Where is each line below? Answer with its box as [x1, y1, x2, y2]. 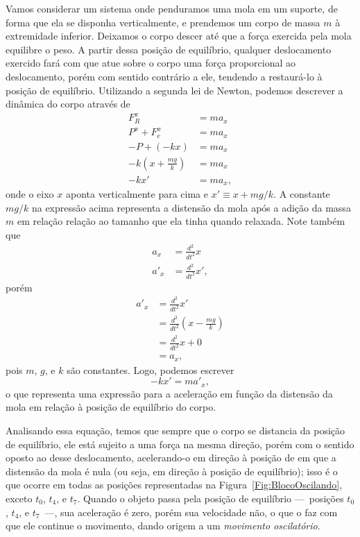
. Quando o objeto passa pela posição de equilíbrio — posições [77, 491, 344, 505]
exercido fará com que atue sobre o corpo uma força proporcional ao [6, 56, 296, 70]
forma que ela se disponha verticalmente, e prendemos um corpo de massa [6, 15, 320, 29]
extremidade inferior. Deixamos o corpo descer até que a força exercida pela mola [6, 28, 352, 43]
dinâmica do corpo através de [6, 96, 130, 111]
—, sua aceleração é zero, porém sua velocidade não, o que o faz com [44, 504, 338, 519]
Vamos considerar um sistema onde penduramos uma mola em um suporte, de [6, 1, 338, 15]
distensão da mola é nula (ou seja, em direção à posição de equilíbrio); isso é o [6, 463, 338, 478]
